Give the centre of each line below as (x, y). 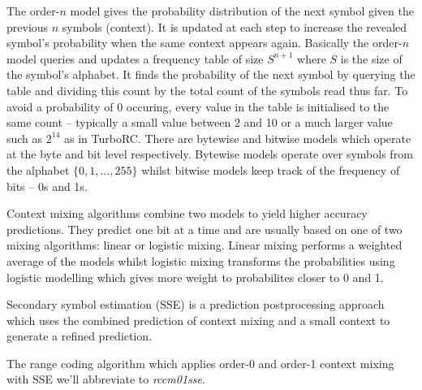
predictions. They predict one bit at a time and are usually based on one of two (205, 229)
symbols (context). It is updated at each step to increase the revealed (235, 26)
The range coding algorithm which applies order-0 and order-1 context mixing (200, 363)
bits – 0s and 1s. (47, 186)
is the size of (371, 58)
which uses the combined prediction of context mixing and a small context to (198, 320)
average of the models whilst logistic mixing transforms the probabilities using (201, 260)
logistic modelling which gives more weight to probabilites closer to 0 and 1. (195, 277)
